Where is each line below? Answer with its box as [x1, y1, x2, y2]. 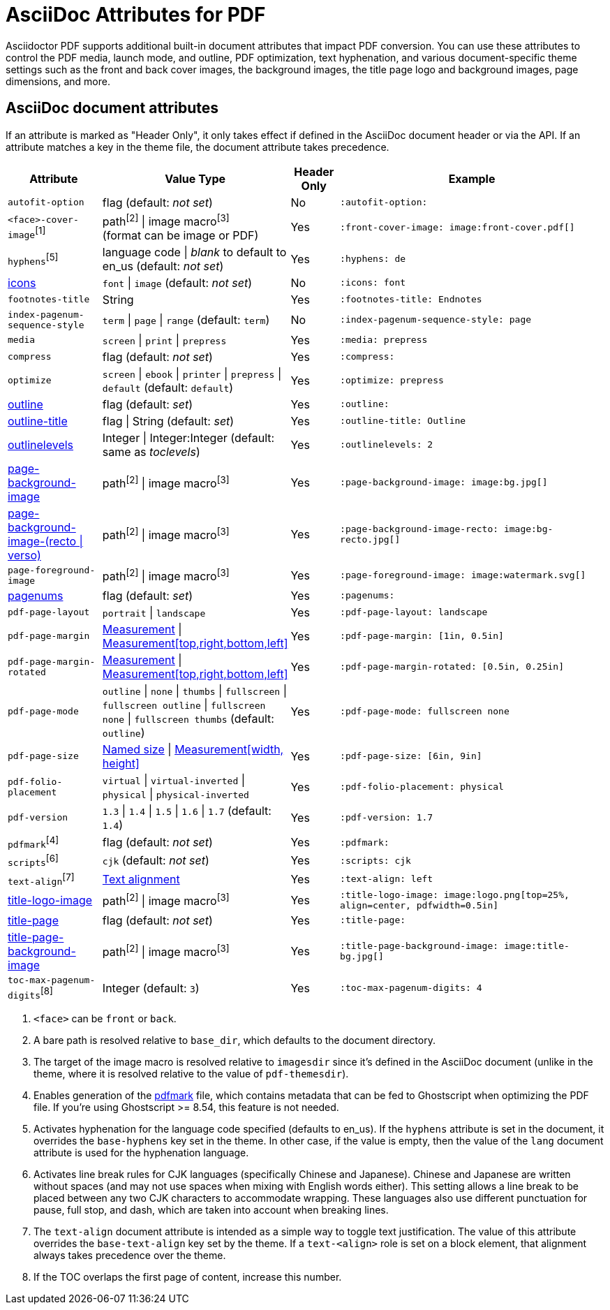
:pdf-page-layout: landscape [340, 607, 488, 618]
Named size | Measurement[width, [102, 742, 284, 756]
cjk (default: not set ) [102, 853, 209, 868]
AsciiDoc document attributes [6, 99, 219, 117]
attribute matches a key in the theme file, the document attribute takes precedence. [6, 140, 389, 153]
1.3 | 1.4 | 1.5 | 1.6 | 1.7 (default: [102, 803, 271, 818]
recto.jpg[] [340, 533, 401, 545]
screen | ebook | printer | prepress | [102, 366, 282, 381]
